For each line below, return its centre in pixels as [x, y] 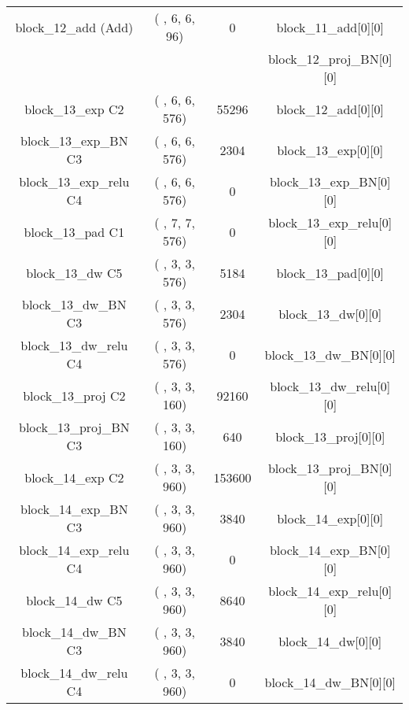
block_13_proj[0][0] [330, 436]
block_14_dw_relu [74, 673]
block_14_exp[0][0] [330, 518]
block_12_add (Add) [74, 27]
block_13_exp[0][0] [330, 150]
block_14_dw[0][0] [330, 641]
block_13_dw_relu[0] [330, 386]
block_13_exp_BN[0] [330, 181]
